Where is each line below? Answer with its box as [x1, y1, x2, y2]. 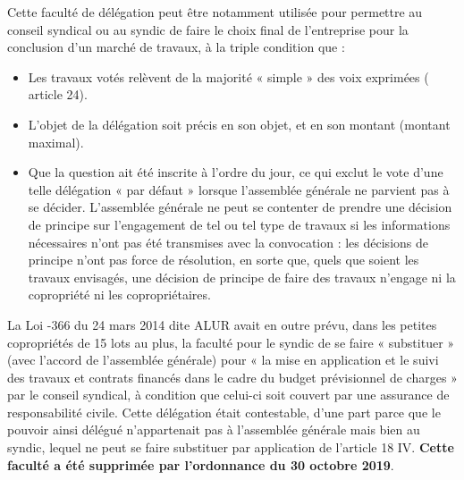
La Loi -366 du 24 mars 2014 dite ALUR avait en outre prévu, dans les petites [7, 315, 437, 333]
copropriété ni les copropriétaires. [28, 285, 211, 304]
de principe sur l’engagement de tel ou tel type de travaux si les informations [28, 215, 451, 233]
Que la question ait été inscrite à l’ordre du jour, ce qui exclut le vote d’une [28, 163, 443, 181]
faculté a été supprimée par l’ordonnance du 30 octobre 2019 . [7, 455, 394, 474]
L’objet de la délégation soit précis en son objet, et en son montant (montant [28, 114, 451, 133]
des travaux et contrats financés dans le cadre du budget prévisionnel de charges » [7, 367, 458, 386]
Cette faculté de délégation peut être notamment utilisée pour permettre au [7, 3, 423, 21]
